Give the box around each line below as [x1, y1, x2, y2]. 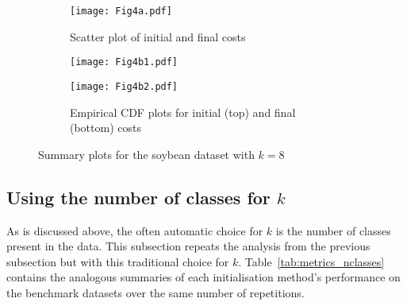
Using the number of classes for [6, 184, 271, 209]
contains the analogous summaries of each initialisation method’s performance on [6, 269, 401, 285]
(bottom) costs [70, 119, 141, 136]
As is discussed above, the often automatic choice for [6, 222, 263, 238]
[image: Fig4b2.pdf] [70, 80, 179, 92]
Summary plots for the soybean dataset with [38, 145, 255, 162]
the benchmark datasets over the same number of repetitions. [6, 284, 305, 300]
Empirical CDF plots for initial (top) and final [70, 103, 296, 120]
